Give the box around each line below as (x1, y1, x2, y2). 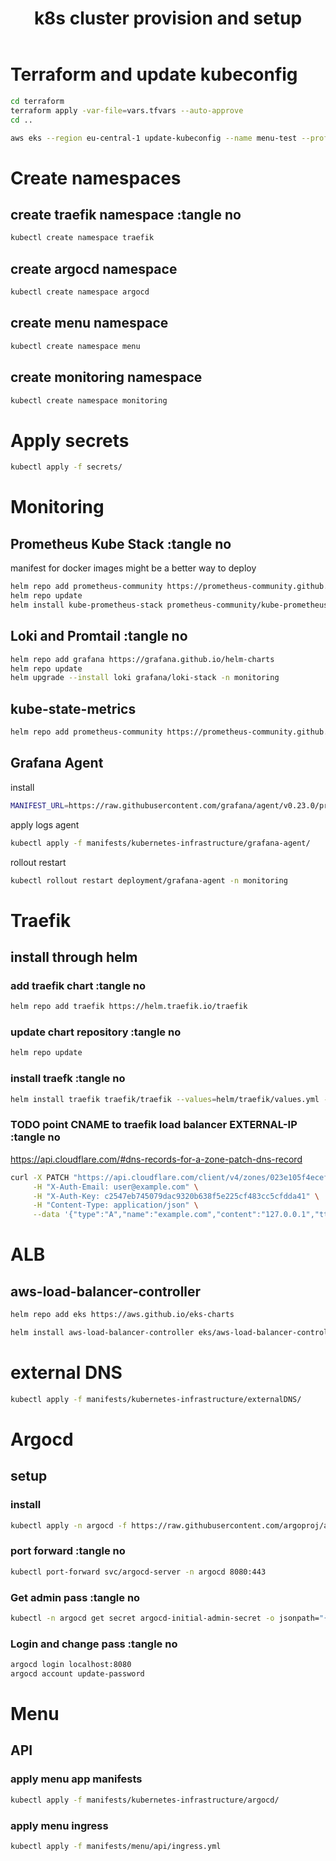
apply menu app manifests (10, 1772, 143, 1786)
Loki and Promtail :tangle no (10, 628, 188, 645)
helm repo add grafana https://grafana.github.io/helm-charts (10, 654, 275, 664)
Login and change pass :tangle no (10, 1637, 178, 1651)
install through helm (10, 948, 138, 966)
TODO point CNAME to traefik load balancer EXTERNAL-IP (10, 1118, 298, 1132)
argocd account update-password (10, 1668, 145, 1679)
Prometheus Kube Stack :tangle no (10, 535, 232, 552)
